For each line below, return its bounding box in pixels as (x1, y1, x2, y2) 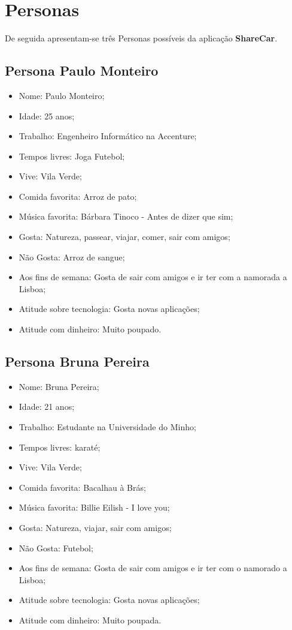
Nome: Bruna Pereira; (19, 380, 99, 392)
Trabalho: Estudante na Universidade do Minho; (19, 421, 196, 433)
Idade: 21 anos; (19, 400, 75, 413)
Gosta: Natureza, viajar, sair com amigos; (19, 521, 172, 533)
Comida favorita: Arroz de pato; (19, 190, 137, 202)
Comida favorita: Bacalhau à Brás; (19, 481, 146, 493)
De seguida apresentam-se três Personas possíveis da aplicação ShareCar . (5, 32, 278, 44)
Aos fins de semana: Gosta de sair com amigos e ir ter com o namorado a (19, 562, 287, 574)
